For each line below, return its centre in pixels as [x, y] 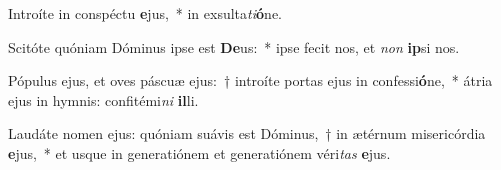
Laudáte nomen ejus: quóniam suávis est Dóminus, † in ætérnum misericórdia [247, 133]
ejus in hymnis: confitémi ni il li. [103, 99]
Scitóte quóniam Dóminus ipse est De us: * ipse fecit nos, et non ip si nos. [234, 46]
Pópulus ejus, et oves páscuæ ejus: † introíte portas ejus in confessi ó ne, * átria [250, 80]
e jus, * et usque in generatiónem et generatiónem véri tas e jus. [199, 152]
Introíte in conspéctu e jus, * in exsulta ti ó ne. [145, 13]
